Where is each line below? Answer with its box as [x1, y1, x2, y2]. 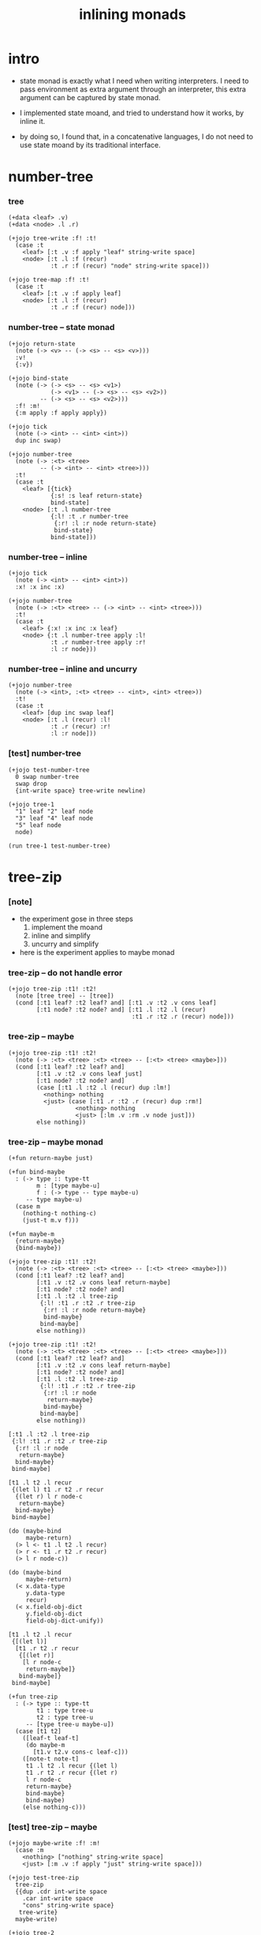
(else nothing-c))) [22, 1803, 87, 1811]
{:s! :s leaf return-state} [50, 492, 144, 500]
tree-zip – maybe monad [8, 1136, 104, 1147]
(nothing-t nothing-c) [22, 1209, 97, 1217]
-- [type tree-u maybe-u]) [25, 1720, 114, 1728]
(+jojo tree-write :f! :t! [8, 234, 97, 242]
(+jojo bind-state [8, 374, 69, 382]
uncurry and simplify [31, 939, 99, 949]
